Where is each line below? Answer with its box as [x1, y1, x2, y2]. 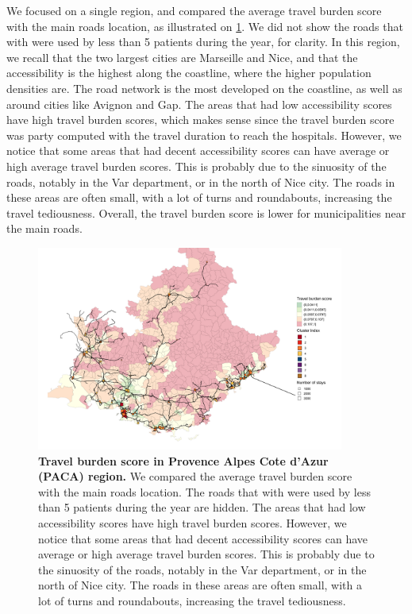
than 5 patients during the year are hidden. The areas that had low [38, 499, 366, 516]
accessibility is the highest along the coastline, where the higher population [6, 64, 372, 81]
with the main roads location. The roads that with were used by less [38, 483, 371, 500]
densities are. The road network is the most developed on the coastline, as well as [6, 79, 402, 96]
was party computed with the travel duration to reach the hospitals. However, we [6, 126, 402, 143]
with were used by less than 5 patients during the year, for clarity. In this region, [6, 33, 400, 50]
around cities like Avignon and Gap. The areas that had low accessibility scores [6, 95, 392, 112]
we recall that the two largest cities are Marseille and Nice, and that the [6, 48, 358, 65]
